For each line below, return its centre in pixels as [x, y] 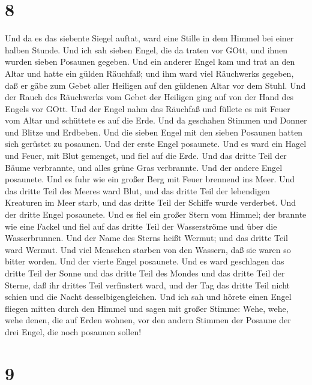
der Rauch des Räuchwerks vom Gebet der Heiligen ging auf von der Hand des [149, 97]
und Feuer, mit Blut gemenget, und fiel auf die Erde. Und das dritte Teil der [146, 156]
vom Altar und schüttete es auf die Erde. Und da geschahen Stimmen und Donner [156, 120]
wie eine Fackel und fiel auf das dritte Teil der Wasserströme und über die [141, 226]
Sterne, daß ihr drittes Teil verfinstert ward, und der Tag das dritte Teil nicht [148, 285]
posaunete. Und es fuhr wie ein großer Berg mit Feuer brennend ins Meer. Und [150, 179]
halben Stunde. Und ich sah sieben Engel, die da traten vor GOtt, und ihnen [146, 49]
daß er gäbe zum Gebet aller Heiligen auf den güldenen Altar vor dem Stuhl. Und [155, 85]
